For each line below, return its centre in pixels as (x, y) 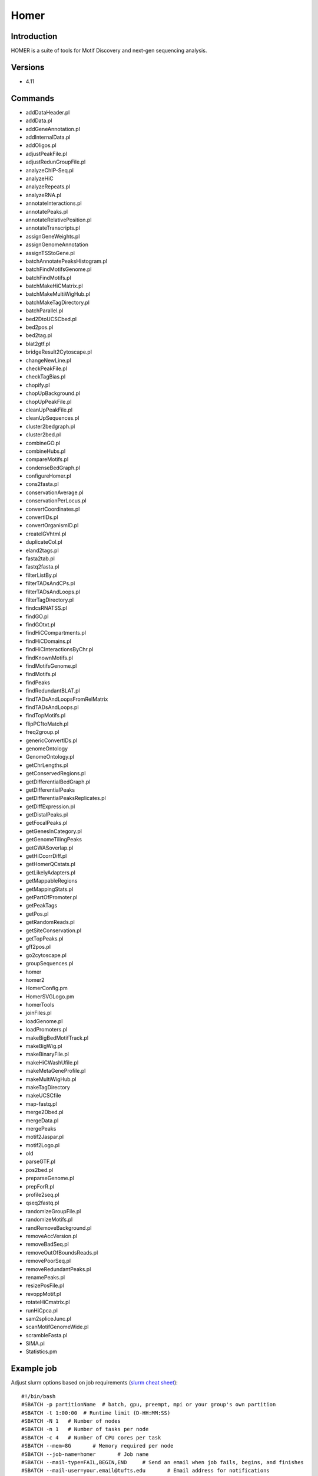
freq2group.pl (42, 732)
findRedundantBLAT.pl (53, 691)
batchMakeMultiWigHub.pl (58, 294)
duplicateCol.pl (44, 542)
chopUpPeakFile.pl (49, 401)
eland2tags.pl (42, 550)
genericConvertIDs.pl (52, 740)
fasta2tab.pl (40, 559)
